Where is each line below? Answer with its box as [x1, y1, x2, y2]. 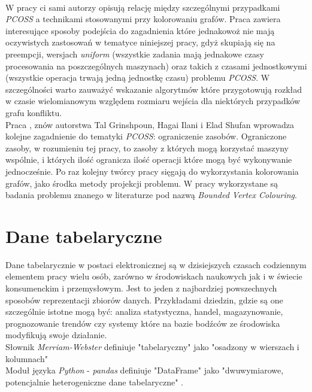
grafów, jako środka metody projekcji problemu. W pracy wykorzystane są [5, 177, 278, 189]
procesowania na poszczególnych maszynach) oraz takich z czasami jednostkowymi [5, 59, 307, 72]
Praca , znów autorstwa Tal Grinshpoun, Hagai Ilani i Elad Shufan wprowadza [5, 118, 294, 130]
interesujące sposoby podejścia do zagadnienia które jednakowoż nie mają [5, 24, 275, 37]
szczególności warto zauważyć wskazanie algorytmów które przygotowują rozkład [5, 83, 302, 95]
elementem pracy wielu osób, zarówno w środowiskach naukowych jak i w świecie [5, 270, 302, 282]
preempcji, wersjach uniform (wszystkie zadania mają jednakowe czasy [5, 47, 264, 60]
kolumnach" [5, 352, 48, 364]
